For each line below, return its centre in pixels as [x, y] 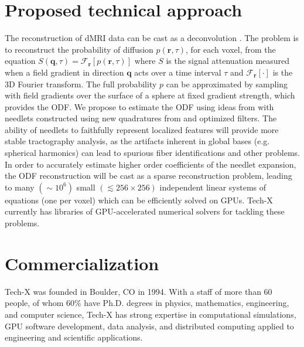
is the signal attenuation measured [228, 61]
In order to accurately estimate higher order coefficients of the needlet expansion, [151, 164]
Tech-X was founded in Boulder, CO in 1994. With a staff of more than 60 [139, 291]
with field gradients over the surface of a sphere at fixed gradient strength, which [150, 95]
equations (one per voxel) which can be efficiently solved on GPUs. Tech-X [139, 200]
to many [20, 187]
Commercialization [82, 263]
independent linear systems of [213, 187]
